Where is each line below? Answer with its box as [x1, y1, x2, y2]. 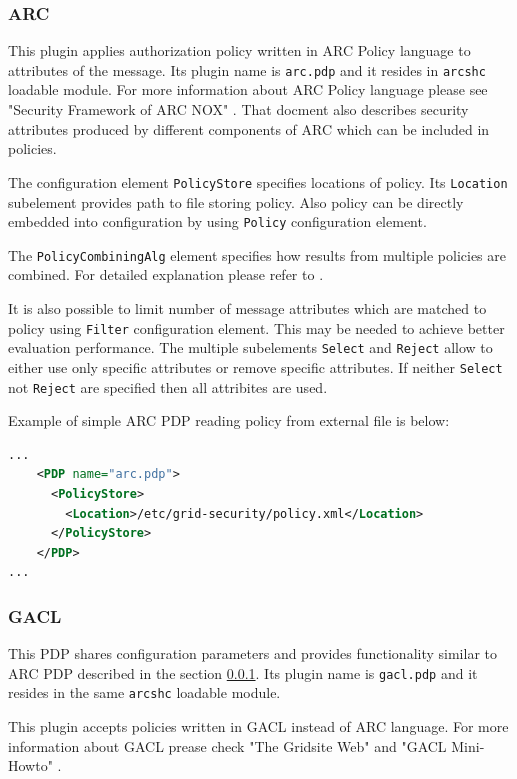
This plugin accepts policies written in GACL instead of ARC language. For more [8, 716, 509, 737]
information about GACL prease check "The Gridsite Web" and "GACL [8, 735, 447, 756]
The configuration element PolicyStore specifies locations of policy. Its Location [8, 171, 508, 192]
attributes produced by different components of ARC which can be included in [8, 118, 490, 139]
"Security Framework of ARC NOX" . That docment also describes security [8, 99, 469, 120]
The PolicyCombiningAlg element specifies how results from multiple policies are [8, 244, 506, 265]
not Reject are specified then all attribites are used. [8, 376, 328, 397]
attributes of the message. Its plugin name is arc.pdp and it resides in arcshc [8, 59, 486, 80]
